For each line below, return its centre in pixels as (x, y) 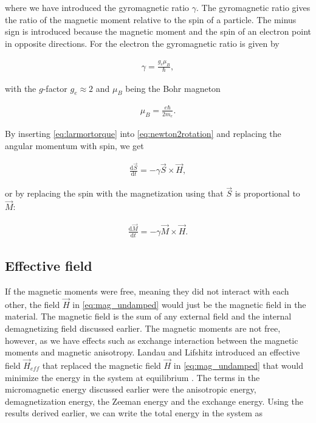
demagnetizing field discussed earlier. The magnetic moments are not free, (143, 328)
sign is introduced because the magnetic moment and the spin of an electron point (158, 31)
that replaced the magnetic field (101, 365)
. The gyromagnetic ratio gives (253, 7)
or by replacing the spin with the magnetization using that (114, 193)
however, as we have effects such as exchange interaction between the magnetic (152, 340)
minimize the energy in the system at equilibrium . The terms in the (132, 377)
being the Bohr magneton (173, 88)
